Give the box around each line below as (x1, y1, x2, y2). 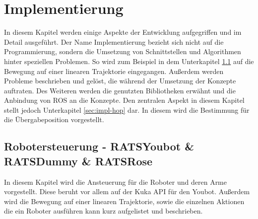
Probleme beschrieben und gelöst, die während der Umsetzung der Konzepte (4, 75, 236, 86)
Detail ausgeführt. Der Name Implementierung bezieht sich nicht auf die (4, 36, 224, 47)
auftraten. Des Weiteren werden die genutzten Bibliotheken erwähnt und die (4, 85, 236, 95)
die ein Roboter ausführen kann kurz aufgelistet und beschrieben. (4, 206, 203, 216)
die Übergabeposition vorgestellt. (4, 114, 104, 125)
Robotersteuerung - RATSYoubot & (4, 139, 194, 154)
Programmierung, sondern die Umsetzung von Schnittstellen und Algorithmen (4, 46, 241, 57)
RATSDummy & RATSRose (4, 153, 153, 168)
